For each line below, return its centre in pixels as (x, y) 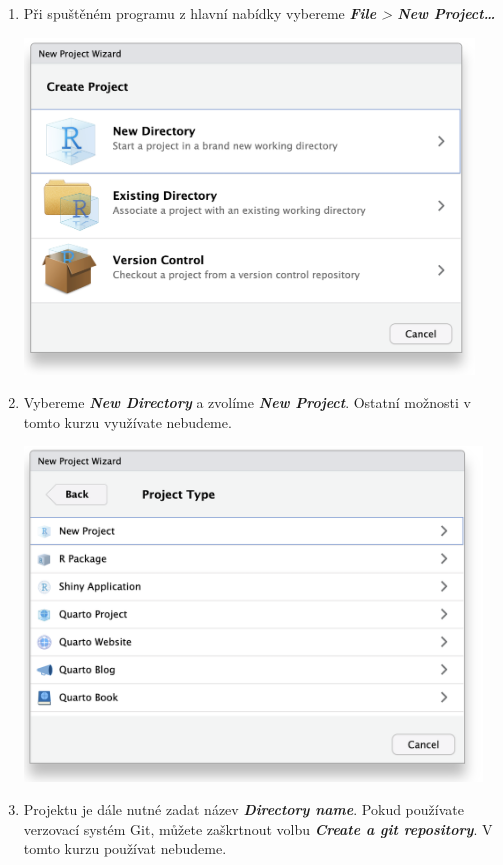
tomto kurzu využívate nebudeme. (127, 421)
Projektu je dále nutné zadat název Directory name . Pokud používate (243, 809)
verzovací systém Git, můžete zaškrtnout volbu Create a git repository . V (258, 828)
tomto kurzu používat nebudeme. (125, 848)
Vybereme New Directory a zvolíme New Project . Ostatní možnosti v (247, 402)
